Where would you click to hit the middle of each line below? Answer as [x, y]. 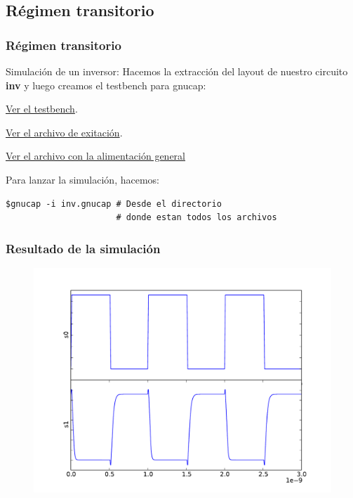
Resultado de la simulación [83, 248]
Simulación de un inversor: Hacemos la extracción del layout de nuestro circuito [177, 71]
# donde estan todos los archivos [197, 218]
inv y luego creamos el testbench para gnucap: [106, 85]
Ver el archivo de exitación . [64, 132]
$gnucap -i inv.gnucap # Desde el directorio [114, 204]
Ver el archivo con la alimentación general [95, 156]
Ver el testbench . [42, 109]
